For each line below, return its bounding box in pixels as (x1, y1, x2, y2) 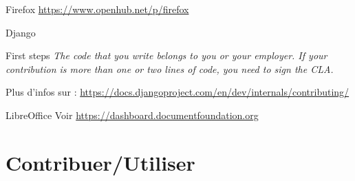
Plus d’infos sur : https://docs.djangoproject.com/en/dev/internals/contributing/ (6, 85, 349, 99)
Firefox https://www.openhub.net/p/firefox (6, 2, 189, 16)
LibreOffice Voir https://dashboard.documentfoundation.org (6, 107, 259, 122)
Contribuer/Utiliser (6, 148, 195, 176)
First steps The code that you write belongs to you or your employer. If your (6, 48, 327, 63)
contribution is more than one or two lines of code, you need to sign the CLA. (6, 61, 334, 76)
